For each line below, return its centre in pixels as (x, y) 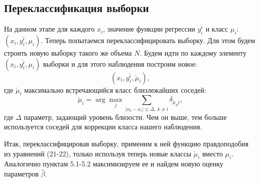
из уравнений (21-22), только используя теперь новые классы (98, 153)
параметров (21, 174)
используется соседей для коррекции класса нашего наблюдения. (103, 127)
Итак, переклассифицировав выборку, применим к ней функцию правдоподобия (126, 143)
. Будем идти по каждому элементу (193, 53)
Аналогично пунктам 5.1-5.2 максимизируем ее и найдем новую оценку (114, 164)
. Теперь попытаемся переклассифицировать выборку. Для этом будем (148, 40)
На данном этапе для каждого (49, 29)
